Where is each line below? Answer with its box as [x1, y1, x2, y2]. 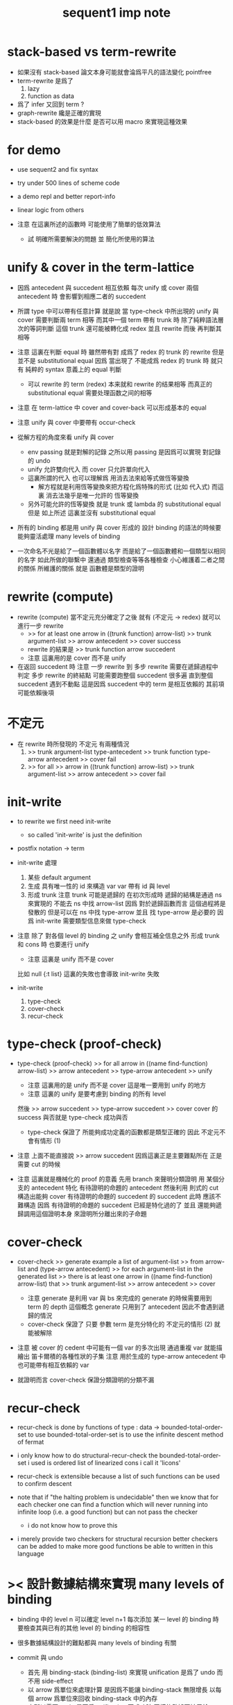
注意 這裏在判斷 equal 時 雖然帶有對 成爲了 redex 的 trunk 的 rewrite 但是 [17, 348, 225, 356]
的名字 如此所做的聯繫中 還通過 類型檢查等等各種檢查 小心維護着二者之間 [17, 555, 225, 564]
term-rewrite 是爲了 [17, 76, 74, 85]
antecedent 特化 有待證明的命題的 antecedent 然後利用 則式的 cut [31, 1183, 219, 1192]
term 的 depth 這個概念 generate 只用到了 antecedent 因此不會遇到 [27, 1302, 219, 1311]
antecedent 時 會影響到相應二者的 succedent [17, 292, 146, 300]
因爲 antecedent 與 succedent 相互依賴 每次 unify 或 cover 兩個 [17, 283, 199, 291]
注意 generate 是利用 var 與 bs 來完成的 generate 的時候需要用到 [27, 1293, 212, 1302]
